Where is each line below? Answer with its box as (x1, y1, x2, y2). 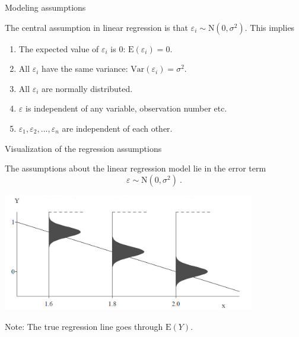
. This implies (244, 21, 295, 33)
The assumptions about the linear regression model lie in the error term (5, 162, 266, 174)
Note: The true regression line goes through (5, 320, 163, 332)
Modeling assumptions (5, 1, 86, 13)
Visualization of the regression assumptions (5, 142, 162, 154)
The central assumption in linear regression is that (5, 21, 188, 33)
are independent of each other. (62, 122, 173, 134)
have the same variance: (42, 62, 128, 75)
